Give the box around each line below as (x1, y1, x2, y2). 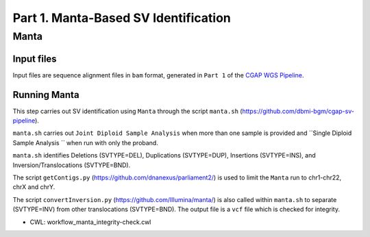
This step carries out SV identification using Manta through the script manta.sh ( (12, 107, 243, 115)
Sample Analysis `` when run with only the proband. (12, 138, 159, 147)
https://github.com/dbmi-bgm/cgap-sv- (242, 107, 354, 115)
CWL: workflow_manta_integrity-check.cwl (29, 218, 151, 226)
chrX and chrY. (12, 183, 56, 191)
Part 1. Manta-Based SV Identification (12, 10, 231, 25)
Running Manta (12, 89, 79, 101)
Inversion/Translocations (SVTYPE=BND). (12, 161, 131, 169)
